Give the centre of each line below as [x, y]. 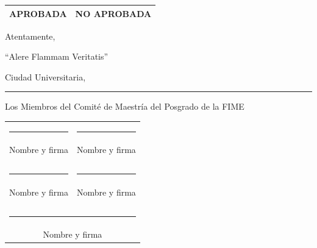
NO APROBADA [113, 13]
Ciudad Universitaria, [45, 76]
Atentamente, [30, 36]
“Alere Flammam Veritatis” [57, 56]
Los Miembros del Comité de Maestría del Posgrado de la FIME [125, 106]
